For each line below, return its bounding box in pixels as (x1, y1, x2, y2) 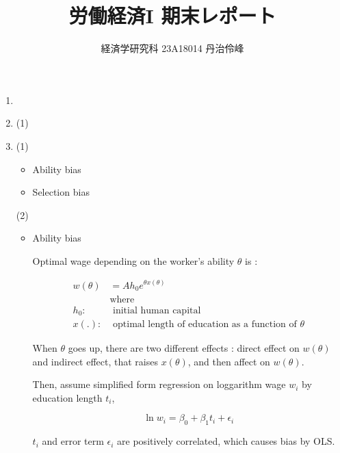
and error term (42, 434, 104, 448)
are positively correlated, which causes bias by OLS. (117, 434, 335, 448)
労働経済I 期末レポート (68, 1, 276, 29)
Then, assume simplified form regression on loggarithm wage (32, 377, 286, 391)
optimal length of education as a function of (113, 320, 297, 330)
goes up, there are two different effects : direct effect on (68, 341, 300, 355)
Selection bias (32, 185, 90, 199)
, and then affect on (187, 354, 270, 368)
